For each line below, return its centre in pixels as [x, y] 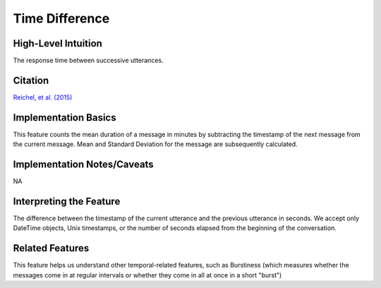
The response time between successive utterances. [88, 61]
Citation [31, 80]
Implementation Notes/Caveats [84, 165]
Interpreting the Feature [67, 201]
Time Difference [61, 18]
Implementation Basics [65, 118]
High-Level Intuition [58, 43]
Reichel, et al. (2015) [43, 97]
